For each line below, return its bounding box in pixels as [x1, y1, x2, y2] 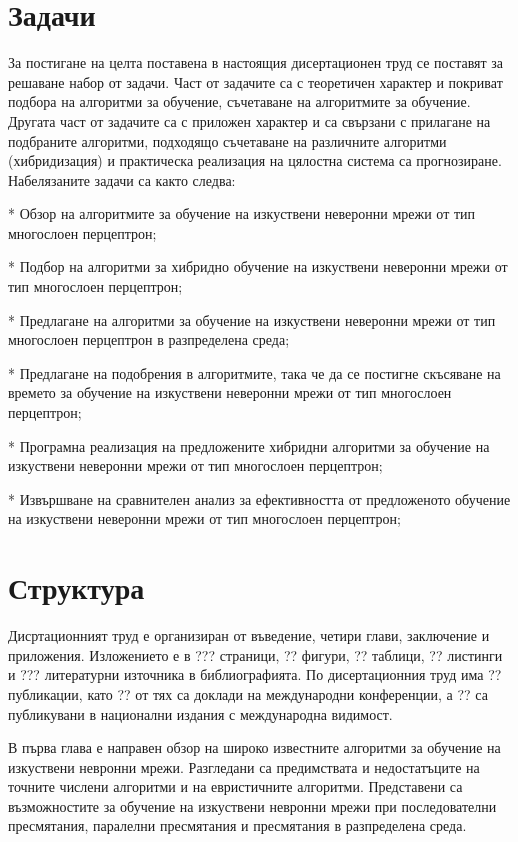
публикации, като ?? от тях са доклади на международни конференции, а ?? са [8, 683, 488, 704]
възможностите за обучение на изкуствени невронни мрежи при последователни [8, 795, 497, 816]
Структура [8, 567, 145, 608]
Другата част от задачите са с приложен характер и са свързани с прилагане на [8, 110, 491, 131]
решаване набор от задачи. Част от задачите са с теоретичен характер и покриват [8, 71, 503, 92]
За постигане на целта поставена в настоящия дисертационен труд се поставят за [8, 52, 504, 73]
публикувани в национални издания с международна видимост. [8, 703, 393, 724]
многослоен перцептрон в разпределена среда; [8, 329, 290, 350]
